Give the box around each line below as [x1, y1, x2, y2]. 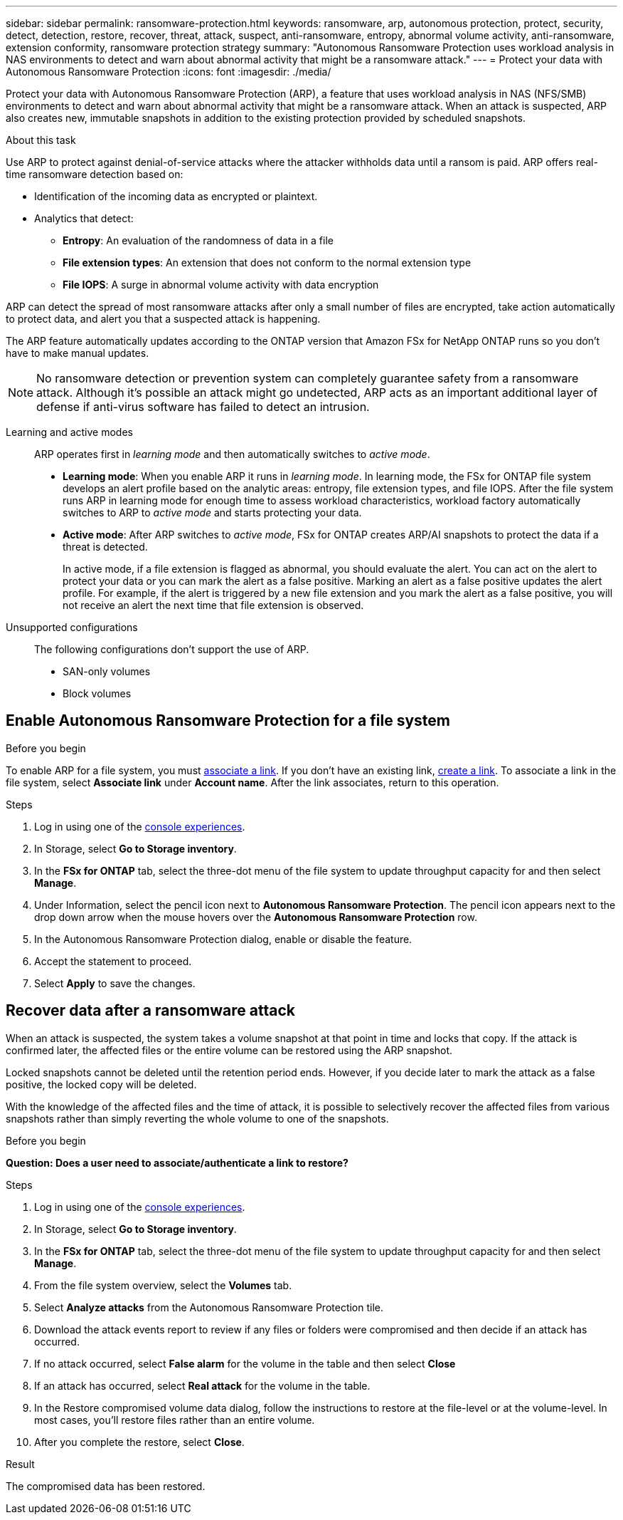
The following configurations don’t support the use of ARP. [34, 643, 309, 655]
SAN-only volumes [63, 665, 151, 677]
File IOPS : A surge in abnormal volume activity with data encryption [63, 279, 379, 291]
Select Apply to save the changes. [34, 977, 196, 989]
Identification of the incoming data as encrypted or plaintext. [34, 190, 318, 202]
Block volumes [63, 687, 132, 699]
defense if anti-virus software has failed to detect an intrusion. [36, 400, 370, 414]
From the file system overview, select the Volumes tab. [34, 1279, 292, 1291]
